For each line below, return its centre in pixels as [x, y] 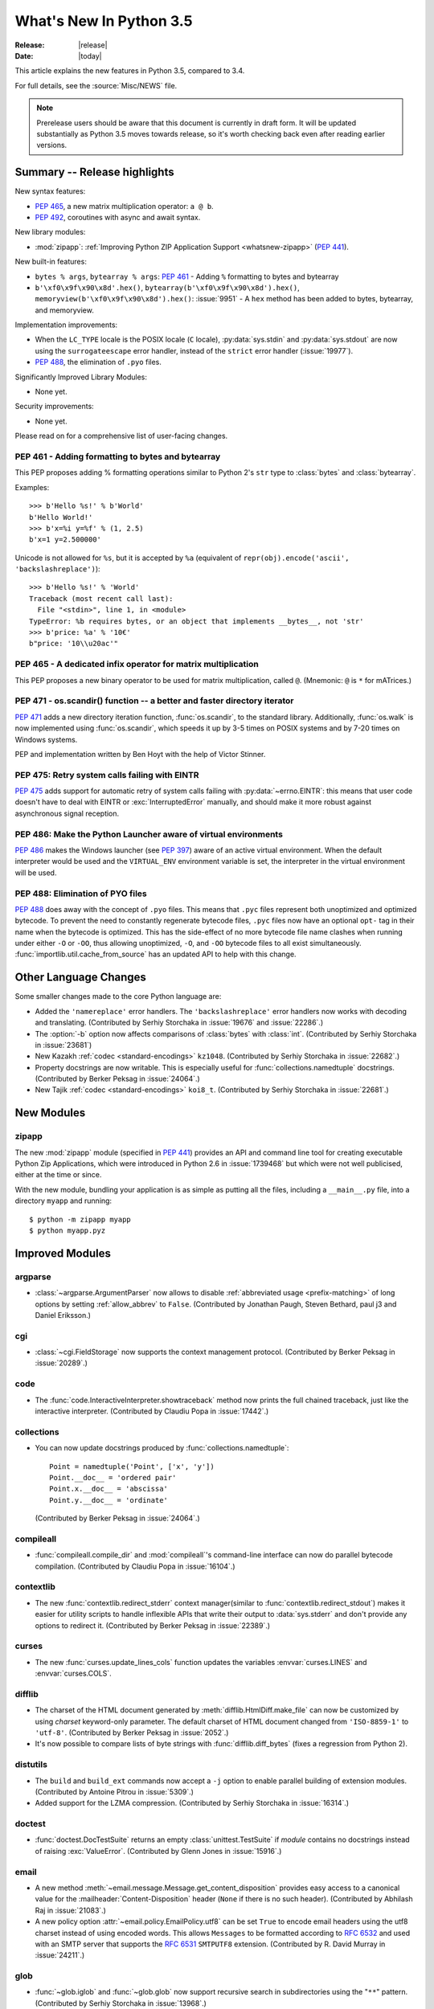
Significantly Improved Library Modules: [81, 377]
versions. [52, 145]
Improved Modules [63, 1253]
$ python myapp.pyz [68, 1230]
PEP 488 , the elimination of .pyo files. [98, 362]
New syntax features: [50, 191]
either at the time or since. [58, 1175]
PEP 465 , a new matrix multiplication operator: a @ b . [124, 206]
